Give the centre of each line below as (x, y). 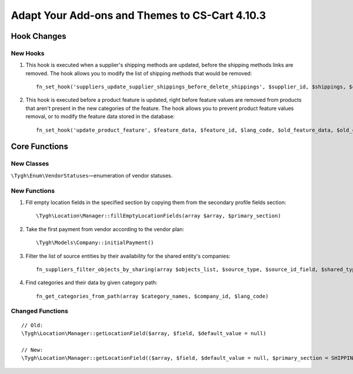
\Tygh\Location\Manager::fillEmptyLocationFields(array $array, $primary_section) (159, 216)
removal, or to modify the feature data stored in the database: (100, 116)
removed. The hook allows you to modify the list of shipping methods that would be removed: (139, 73)
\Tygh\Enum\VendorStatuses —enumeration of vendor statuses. (92, 175)
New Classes (30, 163)
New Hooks (28, 53)
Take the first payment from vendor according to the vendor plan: (105, 229)
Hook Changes (39, 36)
